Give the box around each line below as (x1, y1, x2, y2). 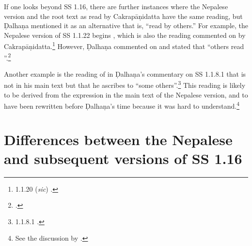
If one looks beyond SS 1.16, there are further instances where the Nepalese (4, 1, 228, 11)
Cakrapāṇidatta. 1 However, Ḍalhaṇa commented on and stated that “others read (4, 40, 244, 51)
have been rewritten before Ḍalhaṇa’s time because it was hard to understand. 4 (4, 99, 240, 111)
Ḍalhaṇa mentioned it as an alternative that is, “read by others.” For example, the (4, 20, 248, 31)
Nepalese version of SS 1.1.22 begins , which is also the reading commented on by (4, 30, 246, 40)
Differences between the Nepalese (4, 129, 233, 149)
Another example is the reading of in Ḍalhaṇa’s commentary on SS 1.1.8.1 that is (4, 68, 246, 79)
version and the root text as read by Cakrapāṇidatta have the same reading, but (4, 11, 243, 21)
